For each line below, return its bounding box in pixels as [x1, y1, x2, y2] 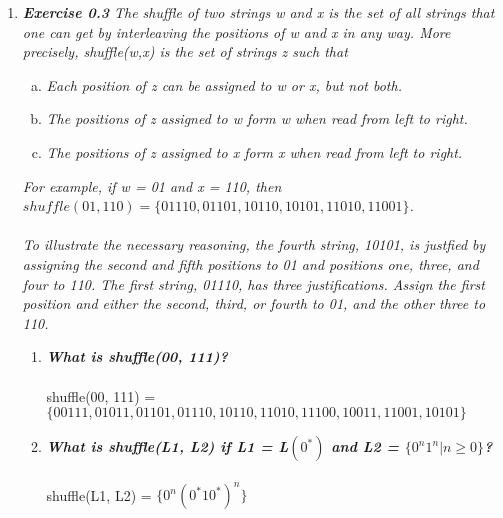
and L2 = [331, 436, 399, 457]
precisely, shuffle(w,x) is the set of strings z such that [22, 41, 348, 62]
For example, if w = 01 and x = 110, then [22, 175, 282, 196]
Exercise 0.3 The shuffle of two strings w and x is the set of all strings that [22, 2, 495, 22]
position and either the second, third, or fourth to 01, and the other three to [22, 293, 486, 314]
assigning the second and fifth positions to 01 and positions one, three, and [22, 253, 479, 274]
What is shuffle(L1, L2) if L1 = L [46, 436, 289, 457]
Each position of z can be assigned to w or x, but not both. [46, 74, 402, 95]
